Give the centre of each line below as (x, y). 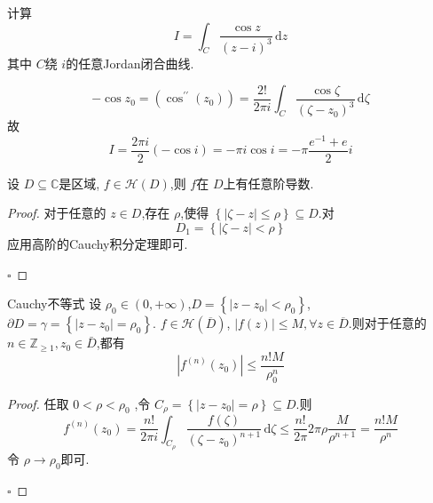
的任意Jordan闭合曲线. (130, 63)
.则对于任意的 (387, 323)
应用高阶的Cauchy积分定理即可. (98, 243)
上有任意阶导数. (268, 183)
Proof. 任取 (38, 403)
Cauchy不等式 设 (55, 303)
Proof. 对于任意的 (57, 213)
